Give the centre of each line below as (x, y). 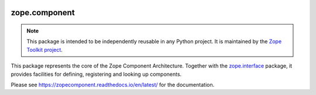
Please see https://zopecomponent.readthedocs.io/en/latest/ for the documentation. (113, 85)
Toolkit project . (44, 50)
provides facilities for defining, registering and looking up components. (96, 74)
